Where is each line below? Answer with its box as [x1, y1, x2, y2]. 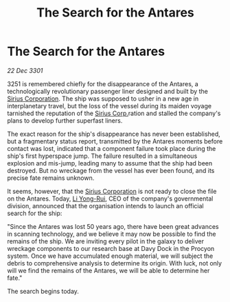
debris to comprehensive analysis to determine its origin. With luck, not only [7, 259, 222, 267]
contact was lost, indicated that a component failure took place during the [7, 144, 216, 152]
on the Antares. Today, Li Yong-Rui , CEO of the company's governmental [7, 194, 214, 203]
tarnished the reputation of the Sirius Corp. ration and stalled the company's [7, 109, 221, 117]
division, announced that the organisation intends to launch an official [7, 201, 204, 210]
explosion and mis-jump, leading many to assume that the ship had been [7, 159, 213, 167]
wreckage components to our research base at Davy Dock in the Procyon [7, 244, 215, 252]
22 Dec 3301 [7, 66, 43, 74]
